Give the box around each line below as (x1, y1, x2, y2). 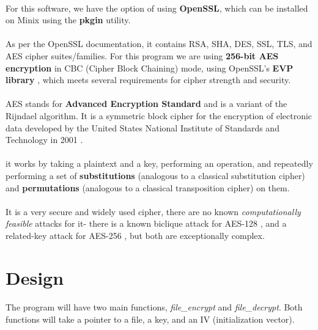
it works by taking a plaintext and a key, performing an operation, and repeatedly (6, 157, 313, 170)
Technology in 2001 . (6, 133, 83, 146)
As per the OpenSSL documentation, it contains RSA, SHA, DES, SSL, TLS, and (6, 37, 312, 50)
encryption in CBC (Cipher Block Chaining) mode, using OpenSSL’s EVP (6, 61, 294, 74)
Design (6, 265, 64, 290)
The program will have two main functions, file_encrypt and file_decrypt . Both (6, 301, 303, 313)
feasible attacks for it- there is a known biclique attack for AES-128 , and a (6, 217, 287, 230)
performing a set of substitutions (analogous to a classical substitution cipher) (6, 169, 305, 182)
